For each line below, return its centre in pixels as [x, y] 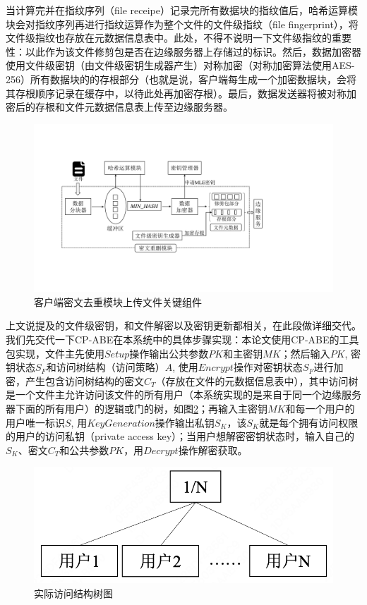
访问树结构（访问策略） [110, 367]
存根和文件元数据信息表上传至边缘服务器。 [134, 107]
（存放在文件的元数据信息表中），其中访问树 [257, 380]
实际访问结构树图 [73, 593]
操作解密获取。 [213, 450]
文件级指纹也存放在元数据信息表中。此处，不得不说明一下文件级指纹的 [169, 38]
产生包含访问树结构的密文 [84, 380]
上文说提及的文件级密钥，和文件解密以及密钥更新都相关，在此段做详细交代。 [183, 325]
